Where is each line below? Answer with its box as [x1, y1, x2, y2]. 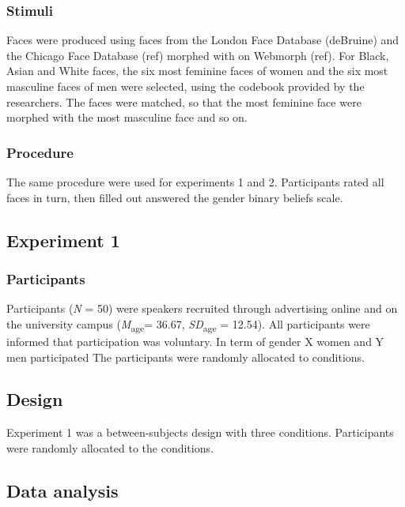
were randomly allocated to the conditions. [6, 439, 214, 456]
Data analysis [6, 478, 119, 502]
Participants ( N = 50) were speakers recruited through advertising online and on [6, 300, 398, 317]
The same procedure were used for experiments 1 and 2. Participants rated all [6, 174, 384, 190]
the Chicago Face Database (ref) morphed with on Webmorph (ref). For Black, [6, 47, 389, 63]
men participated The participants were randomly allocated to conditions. [6, 348, 365, 365]
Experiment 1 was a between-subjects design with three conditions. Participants [6, 424, 394, 441]
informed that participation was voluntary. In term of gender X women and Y [6, 332, 384, 349]
